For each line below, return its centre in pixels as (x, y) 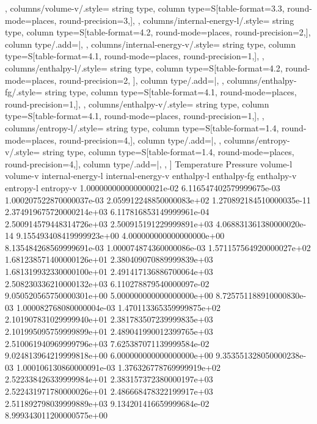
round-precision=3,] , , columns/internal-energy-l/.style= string (177, 20)
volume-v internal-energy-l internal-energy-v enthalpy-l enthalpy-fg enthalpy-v (151, 176)
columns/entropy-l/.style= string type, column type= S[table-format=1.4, (142, 127)
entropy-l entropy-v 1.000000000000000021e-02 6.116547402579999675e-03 (143, 187)
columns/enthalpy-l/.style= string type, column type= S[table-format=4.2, (144, 68)
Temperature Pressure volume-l (234, 163)
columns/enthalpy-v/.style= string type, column (179, 104)
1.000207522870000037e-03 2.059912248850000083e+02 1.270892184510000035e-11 (158, 199)
